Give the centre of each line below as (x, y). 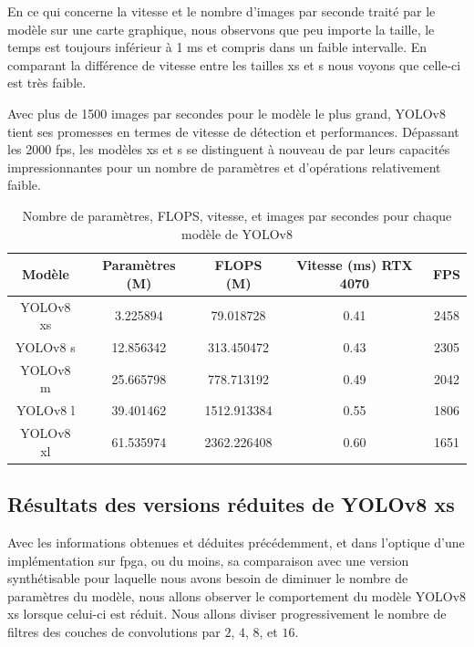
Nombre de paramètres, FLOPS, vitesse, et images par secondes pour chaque (237, 215)
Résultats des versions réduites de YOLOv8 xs (231, 504)
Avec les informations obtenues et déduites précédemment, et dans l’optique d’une (236, 543)
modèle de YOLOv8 (237, 233)
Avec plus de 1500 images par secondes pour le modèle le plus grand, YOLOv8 (227, 113)
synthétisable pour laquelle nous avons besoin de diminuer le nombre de (208, 578)
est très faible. (47, 83)
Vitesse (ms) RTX (355, 265)
